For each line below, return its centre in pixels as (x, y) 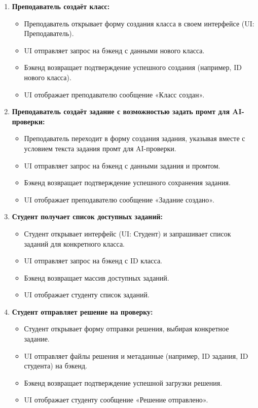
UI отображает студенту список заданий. (87, 295)
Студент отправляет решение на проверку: (82, 311)
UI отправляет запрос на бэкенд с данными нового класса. (114, 50)
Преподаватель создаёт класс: (61, 6)
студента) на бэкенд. (56, 366)
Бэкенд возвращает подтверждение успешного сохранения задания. (127, 182)
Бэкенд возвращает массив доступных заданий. (97, 277)
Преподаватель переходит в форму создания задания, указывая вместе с (135, 138)
